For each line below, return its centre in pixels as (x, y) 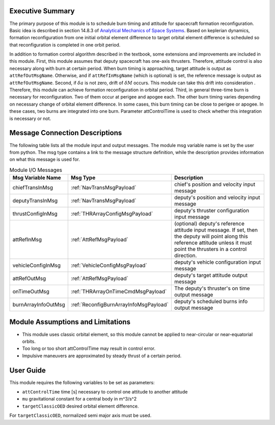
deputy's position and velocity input (217, 197)
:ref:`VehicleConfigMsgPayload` (109, 265)
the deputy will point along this (211, 236)
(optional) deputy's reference (209, 223)
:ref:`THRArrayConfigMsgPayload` (112, 214)
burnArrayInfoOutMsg (39, 305)
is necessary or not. (30, 118)
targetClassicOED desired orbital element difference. (80, 406)
